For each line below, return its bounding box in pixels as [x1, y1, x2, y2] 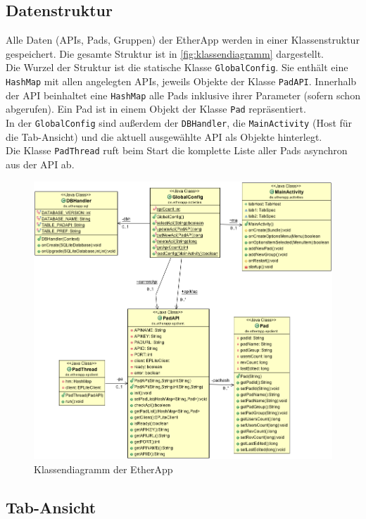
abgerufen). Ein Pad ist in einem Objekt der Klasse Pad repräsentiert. [6, 101, 306, 116]
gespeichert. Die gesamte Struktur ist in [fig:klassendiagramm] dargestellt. [6, 46, 324, 61]
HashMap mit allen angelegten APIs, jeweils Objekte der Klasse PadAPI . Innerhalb [6, 74, 357, 89]
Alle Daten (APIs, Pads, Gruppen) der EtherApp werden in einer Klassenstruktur [6, 32, 360, 47]
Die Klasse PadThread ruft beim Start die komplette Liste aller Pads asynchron [6, 143, 348, 158]
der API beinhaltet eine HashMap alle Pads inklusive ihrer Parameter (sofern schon [6, 87, 360, 102]
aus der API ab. [6, 156, 75, 171]
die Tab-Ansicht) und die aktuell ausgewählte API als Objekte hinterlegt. [6, 129, 322, 144]
